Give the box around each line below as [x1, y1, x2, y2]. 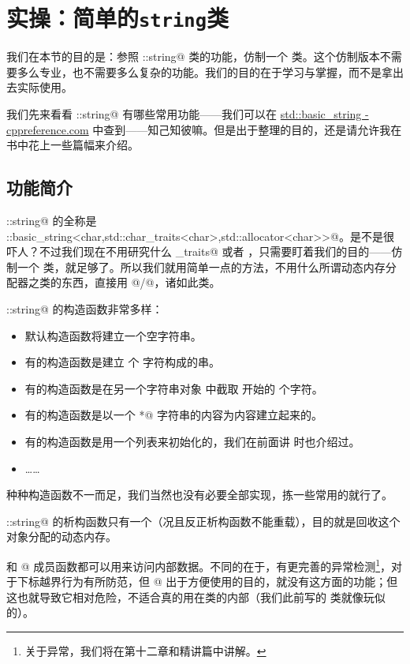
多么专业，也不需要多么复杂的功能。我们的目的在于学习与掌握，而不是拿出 [17, 63, 404, 80]
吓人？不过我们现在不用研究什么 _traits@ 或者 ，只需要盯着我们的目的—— [6, 243, 392, 260]
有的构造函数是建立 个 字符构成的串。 [24, 354, 221, 370]
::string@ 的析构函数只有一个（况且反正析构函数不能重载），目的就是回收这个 [6, 512, 401, 529]
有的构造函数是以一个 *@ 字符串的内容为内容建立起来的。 [24, 407, 323, 423]
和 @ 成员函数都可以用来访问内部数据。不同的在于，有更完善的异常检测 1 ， [6, 555, 392, 574]
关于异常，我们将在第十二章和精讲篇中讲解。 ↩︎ [24, 642, 266, 658]
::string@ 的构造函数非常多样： [6, 300, 163, 317]
